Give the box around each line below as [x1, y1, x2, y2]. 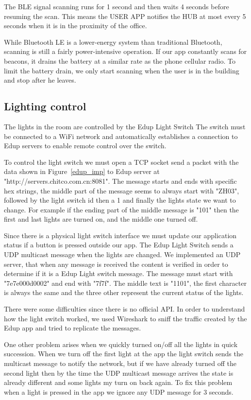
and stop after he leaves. [4, 75, 76, 85]
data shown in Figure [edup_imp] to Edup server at [4, 166, 160, 176]
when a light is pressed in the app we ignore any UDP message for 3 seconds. [4, 386, 234, 397]
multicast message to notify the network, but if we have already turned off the [4, 358, 237, 368]
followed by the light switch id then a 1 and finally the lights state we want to [4, 195, 236, 205]
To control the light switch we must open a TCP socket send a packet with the [4, 157, 239, 167]
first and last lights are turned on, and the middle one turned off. [4, 214, 198, 224]
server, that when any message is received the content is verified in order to [4, 259, 228, 269]
